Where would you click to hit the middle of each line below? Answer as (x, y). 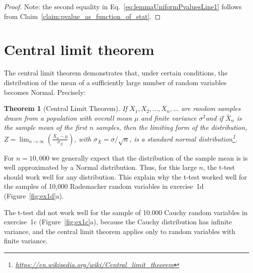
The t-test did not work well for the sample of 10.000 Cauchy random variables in (126, 212)
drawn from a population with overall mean (68, 118)
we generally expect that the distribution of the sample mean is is (150, 157)
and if (214, 118)
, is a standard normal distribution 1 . (183, 138)
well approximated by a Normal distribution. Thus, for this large (100, 167)
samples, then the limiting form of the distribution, (172, 127)
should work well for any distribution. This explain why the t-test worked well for (126, 176)
